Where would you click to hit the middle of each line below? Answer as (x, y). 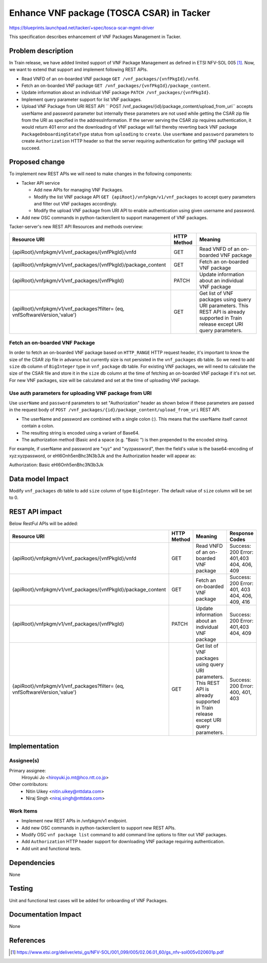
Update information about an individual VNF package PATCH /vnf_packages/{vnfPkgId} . (116, 93)
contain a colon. (38, 426)
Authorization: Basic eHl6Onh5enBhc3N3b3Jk (56, 465)
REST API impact (35, 512)
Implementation (34, 746)
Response (242, 533)
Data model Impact (39, 479)
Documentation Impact (45, 915)
